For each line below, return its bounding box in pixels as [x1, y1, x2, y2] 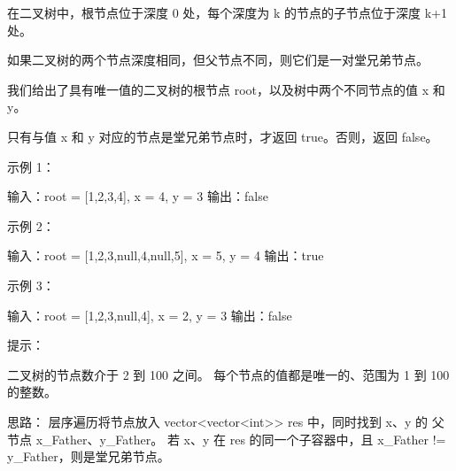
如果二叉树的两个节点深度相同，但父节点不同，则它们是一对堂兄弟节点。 [7, 50, 429, 69]
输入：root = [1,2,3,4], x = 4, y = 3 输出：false [7, 187, 268, 205]
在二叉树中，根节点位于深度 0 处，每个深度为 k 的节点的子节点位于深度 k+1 [7, 4, 447, 21]
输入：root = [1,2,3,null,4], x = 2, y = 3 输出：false [7, 305, 292, 324]
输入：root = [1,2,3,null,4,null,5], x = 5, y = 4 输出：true [7, 246, 324, 265]
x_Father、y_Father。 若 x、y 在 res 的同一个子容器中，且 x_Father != [35, 429, 446, 448]
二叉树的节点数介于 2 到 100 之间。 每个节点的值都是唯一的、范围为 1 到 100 [7, 365, 450, 383]
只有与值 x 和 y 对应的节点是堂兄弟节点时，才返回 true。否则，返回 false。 [7, 127, 438, 145]
